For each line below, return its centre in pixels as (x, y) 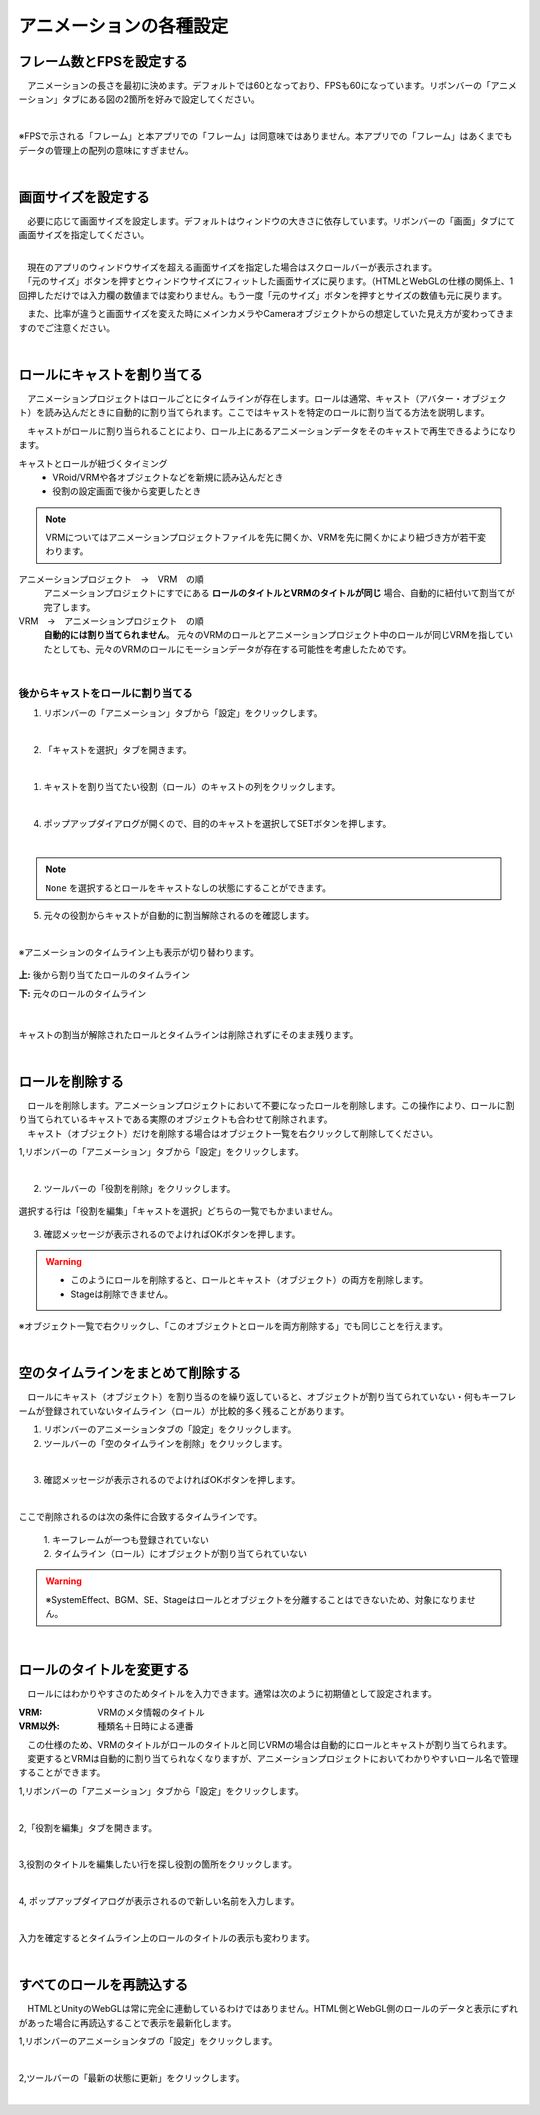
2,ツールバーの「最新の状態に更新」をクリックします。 (131, 2077)
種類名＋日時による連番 (145, 1726)
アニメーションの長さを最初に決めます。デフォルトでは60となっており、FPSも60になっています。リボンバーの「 (259, 86)
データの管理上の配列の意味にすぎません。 (106, 150)
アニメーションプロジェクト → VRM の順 (111, 579)
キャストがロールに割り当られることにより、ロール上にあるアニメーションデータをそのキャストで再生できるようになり (271, 431)
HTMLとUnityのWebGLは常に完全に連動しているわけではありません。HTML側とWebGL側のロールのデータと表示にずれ (272, 2009)
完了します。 (69, 607)
